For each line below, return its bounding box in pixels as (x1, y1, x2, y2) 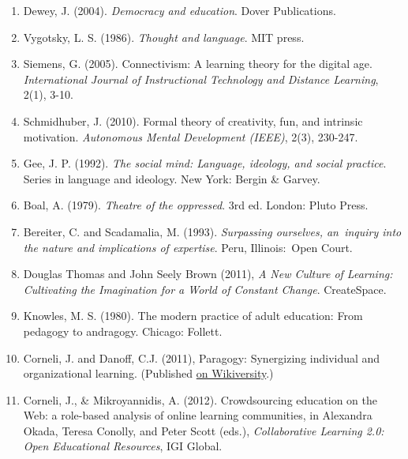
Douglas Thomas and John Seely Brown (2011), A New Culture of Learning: (23, 265, 393, 282)
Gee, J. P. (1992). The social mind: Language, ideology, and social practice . (23, 155, 387, 171)
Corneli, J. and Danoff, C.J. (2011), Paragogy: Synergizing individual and (23, 349, 380, 366)
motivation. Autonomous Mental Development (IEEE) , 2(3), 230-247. (23, 128, 358, 145)
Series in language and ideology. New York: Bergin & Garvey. (23, 170, 320, 186)
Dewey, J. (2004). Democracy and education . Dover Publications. (23, 2, 336, 18)
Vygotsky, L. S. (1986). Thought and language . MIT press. (23, 28, 305, 45)
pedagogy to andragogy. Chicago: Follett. (23, 322, 223, 339)
